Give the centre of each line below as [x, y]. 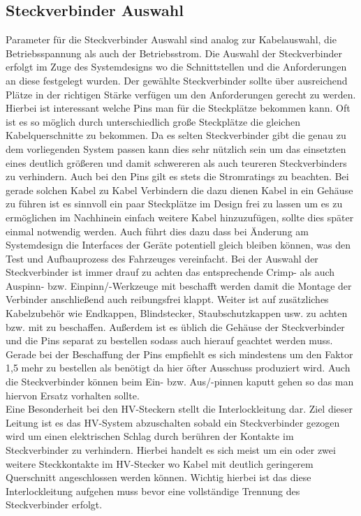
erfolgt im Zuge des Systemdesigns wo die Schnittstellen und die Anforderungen [176, 67]
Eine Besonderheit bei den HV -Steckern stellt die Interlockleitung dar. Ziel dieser [179, 409]
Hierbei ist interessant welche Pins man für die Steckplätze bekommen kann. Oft [178, 108]
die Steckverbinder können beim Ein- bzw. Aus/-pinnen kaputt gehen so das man [180, 382]
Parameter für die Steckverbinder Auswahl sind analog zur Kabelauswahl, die [171, 39]
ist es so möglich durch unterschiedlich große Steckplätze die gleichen [153, 121]
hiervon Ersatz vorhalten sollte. [73, 395]
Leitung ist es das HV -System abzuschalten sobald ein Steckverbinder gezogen [173, 422]
